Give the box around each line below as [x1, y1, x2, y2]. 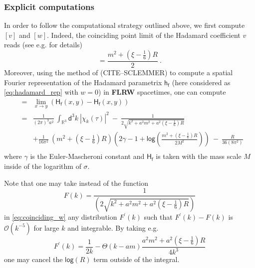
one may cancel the [4, 254, 63, 265]
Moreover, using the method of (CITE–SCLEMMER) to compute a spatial [4, 67, 233, 78]
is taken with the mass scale [156, 151, 242, 161]
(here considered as [172, 77, 231, 87]
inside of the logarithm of [4, 160, 81, 171]
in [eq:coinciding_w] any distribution [4, 212, 117, 222]
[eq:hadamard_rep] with [4, 87, 78, 97]
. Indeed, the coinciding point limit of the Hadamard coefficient [47, 29, 241, 40]
